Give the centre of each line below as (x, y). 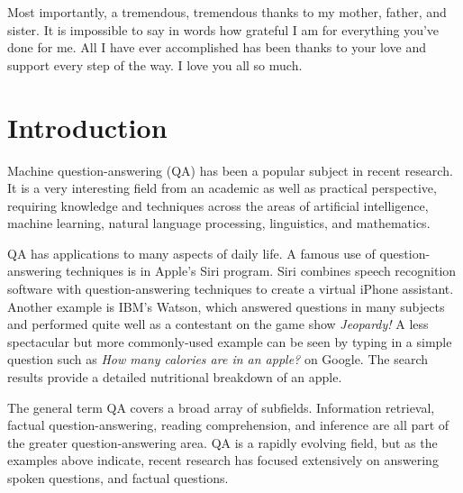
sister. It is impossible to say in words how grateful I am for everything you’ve (223, 29)
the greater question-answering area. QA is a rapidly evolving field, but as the (222, 442)
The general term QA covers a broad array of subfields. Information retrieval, (221, 407)
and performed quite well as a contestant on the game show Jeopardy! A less (218, 324)
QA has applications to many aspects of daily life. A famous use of (191, 253)
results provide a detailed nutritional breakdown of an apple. (175, 377)
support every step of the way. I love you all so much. (155, 64)
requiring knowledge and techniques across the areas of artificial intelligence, (218, 205)
